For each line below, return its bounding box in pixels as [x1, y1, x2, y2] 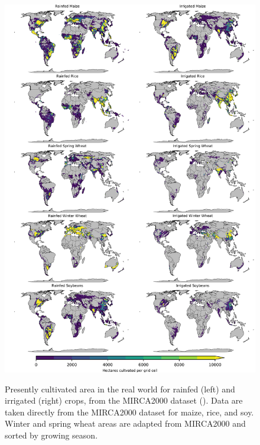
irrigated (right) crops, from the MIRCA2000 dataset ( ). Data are [5, 394, 243, 407]
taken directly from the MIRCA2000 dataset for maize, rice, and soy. [5, 405, 254, 418]
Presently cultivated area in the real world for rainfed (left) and [5, 382, 235, 395]
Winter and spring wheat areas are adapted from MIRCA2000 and [5, 417, 246, 430]
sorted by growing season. [5, 428, 98, 441]
